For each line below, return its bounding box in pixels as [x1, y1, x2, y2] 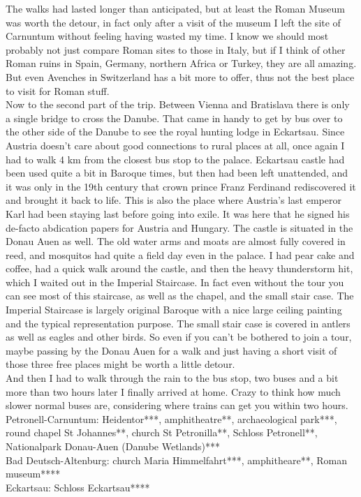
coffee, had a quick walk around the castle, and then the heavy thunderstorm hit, [6, 261, 353, 276]
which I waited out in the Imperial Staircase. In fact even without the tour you [6, 274, 344, 289]
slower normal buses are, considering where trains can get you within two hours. [6, 398, 348, 413]
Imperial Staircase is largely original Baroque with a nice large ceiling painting [6, 302, 342, 317]
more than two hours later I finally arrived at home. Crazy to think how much [6, 384, 341, 399]
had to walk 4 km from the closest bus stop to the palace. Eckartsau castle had [6, 151, 345, 166]
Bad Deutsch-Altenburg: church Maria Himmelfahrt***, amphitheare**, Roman [6, 452, 347, 467]
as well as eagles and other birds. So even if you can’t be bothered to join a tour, [6, 329, 352, 344]
